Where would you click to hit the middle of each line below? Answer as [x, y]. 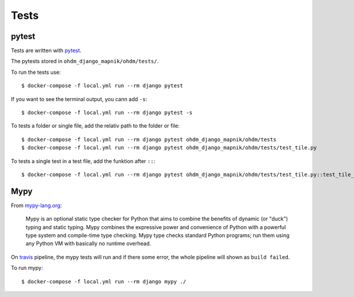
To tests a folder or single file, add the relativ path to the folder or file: [95, 126]
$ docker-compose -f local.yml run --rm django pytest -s [107, 113]
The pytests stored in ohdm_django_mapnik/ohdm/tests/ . [85, 61]
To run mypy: [27, 268]
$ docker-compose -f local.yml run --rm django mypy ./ [104, 281]
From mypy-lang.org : [36, 205]
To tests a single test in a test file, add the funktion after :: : [83, 161]
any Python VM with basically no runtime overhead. [88, 244]
